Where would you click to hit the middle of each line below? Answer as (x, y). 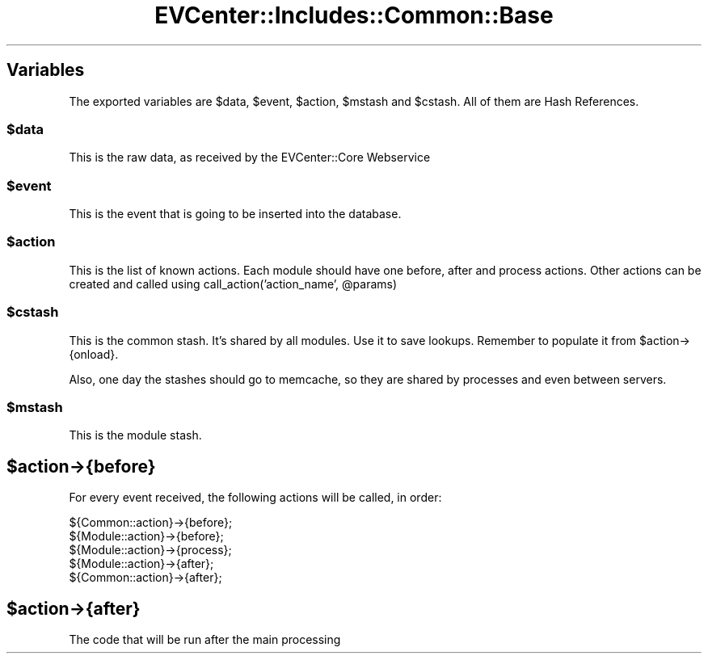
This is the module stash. (135, 435)
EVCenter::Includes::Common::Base (354, 15)
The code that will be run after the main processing (205, 640)
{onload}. (94, 354)
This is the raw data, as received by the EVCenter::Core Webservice (250, 158)
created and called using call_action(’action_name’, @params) (233, 284)
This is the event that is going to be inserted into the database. (235, 214)
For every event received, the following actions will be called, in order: (255, 498)
